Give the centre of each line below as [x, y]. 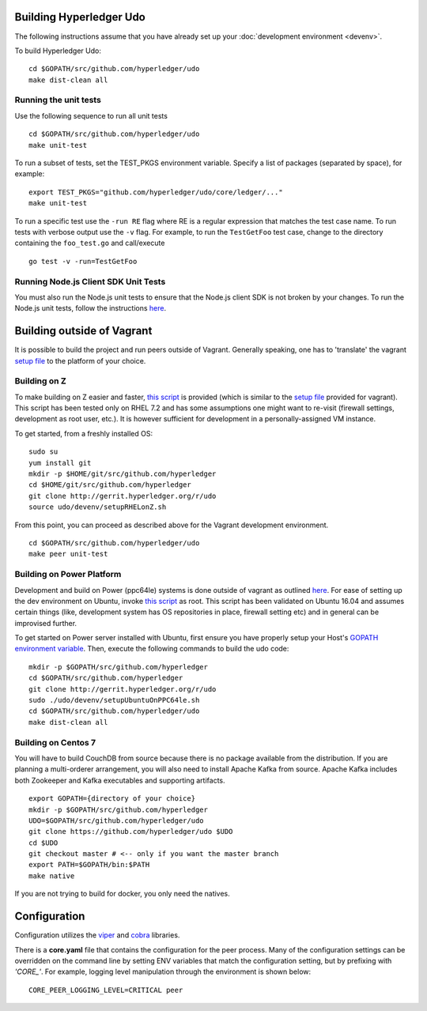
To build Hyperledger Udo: [58, 51]
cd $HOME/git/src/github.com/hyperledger [110, 485]
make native [52, 876]
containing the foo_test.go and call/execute [90, 243]
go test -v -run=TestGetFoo [83, 261]
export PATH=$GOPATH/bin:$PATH [89, 865]
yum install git [60, 463]
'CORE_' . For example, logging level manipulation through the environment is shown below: [163, 971]
